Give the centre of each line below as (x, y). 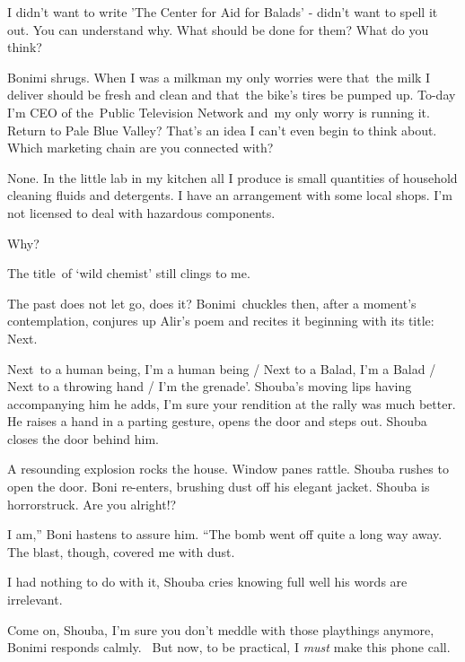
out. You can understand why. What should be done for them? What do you (218, 29)
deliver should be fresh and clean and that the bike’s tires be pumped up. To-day (232, 95)
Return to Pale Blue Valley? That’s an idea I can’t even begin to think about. (222, 130)
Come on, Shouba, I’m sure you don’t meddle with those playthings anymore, (221, 629)
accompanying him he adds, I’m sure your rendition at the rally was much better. (232, 403)
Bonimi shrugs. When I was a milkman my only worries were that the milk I (219, 77)
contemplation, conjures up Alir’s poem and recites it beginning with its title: (221, 321)
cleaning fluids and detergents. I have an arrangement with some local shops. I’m (230, 195)
